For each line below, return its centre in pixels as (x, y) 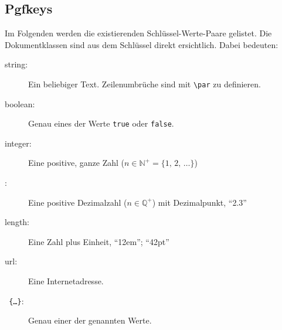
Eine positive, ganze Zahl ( (76, 163)
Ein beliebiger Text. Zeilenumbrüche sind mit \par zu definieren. (145, 84)
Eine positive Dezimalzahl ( (78, 202)
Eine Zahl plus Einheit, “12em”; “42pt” (99, 241)
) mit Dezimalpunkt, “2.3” (199, 202)
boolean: (20, 103)
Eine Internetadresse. (66, 281)
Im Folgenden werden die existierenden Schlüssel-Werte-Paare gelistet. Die (138, 33)
